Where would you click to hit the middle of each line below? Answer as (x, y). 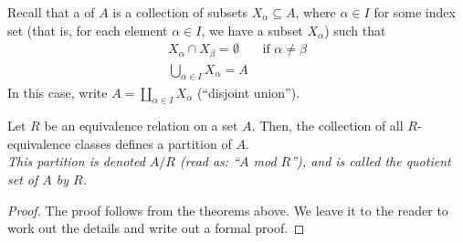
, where (316, 12)
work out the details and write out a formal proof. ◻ (156, 228)
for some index (415, 12)
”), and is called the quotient (371, 161)
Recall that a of (51, 12)
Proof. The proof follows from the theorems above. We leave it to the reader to (228, 210)
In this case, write (58, 92)
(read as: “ (210, 161)
